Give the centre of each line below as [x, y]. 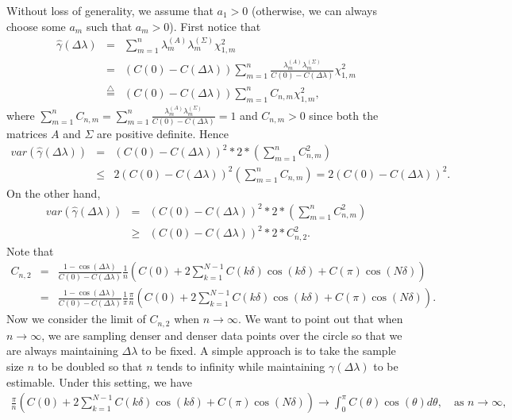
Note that [30, 250]
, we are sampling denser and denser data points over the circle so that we [222, 335]
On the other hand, [54, 193]
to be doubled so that [90, 366]
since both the [344, 115]
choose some [36, 26]
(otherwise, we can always [314, 10]
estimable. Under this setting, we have [99, 381]
